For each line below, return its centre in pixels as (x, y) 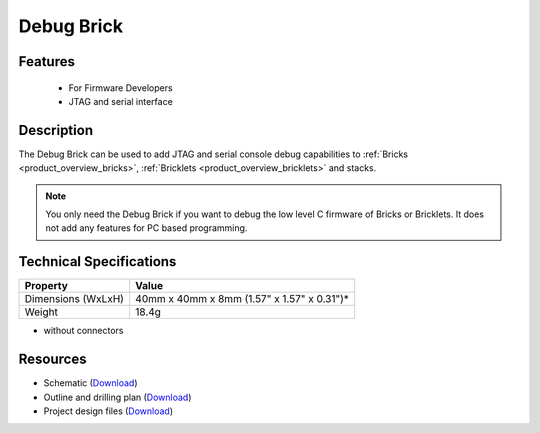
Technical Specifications (97, 261)
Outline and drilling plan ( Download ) (117, 397)
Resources (52, 359)
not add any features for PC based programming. (146, 228)
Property (46, 286)
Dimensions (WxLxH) (74, 299)
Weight (41, 312)
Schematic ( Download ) (91, 383)
